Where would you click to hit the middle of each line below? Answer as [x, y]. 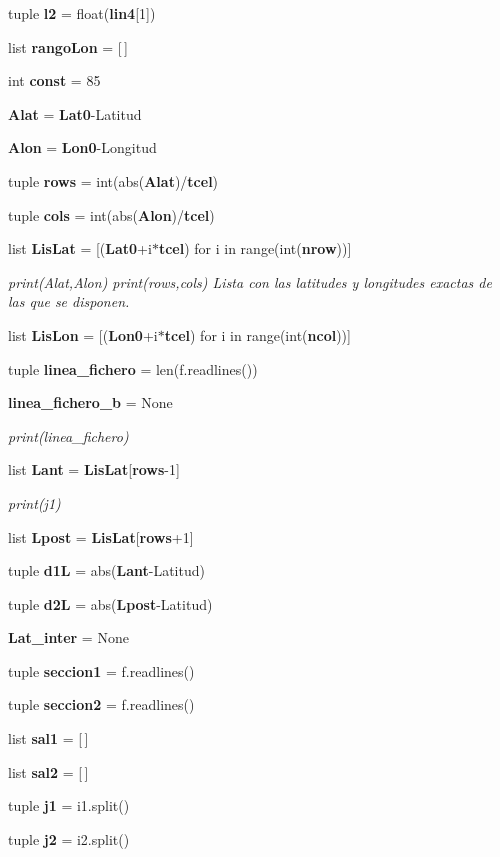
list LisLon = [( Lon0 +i [83, 334]
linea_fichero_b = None [90, 402]
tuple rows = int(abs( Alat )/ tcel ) [113, 180]
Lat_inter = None [68, 637]
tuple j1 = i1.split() [69, 805]
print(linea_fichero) [68, 435]
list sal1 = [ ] [48, 738]
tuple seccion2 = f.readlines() [101, 704]
